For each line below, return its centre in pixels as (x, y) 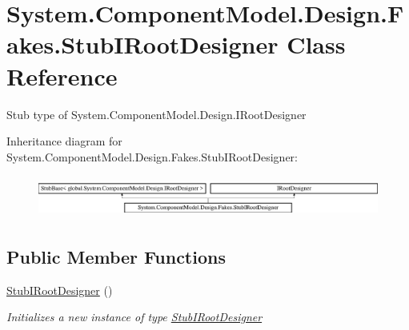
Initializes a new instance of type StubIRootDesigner (134, 317)
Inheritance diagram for (64, 141)
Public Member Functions (116, 256)
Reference (62, 76)
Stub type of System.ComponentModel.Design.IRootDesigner (156, 114)
